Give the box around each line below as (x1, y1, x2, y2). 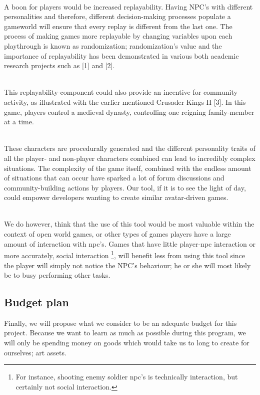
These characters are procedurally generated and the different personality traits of (4, 143, 255, 153)
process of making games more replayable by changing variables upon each (4, 31, 232, 41)
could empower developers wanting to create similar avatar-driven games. (4, 192, 228, 203)
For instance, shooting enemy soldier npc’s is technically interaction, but (15, 371, 238, 382)
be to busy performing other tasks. (4, 270, 110, 280)
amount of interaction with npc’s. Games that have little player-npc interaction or (4, 238, 255, 249)
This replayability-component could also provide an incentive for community (4, 87, 237, 97)
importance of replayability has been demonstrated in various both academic (4, 50, 239, 61)
